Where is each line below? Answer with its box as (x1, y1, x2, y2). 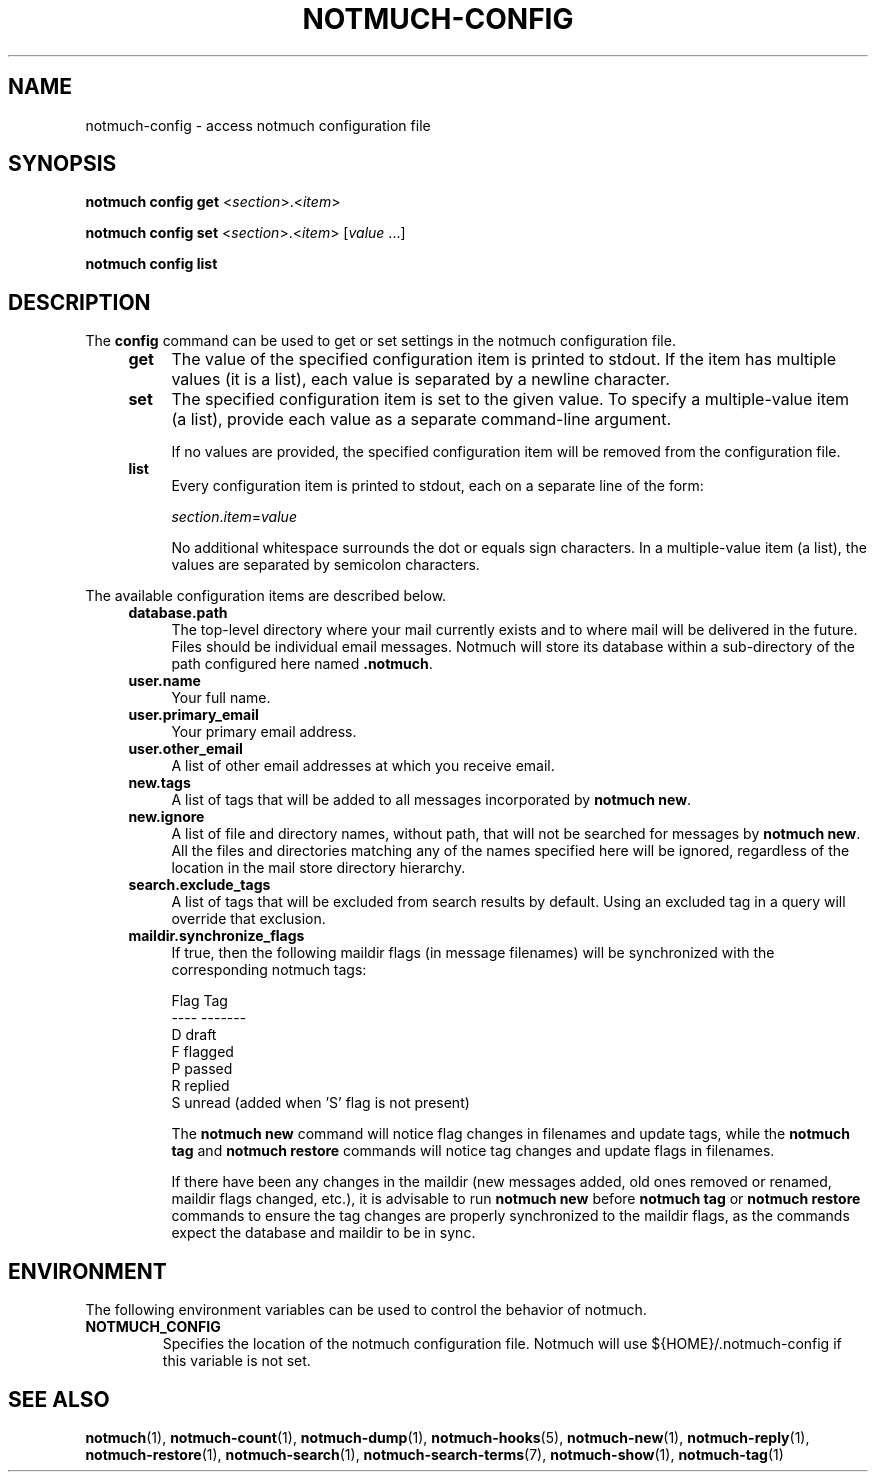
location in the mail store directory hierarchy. (171, 859, 466, 877)
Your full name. (171, 689, 271, 707)
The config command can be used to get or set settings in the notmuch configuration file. (85, 332, 676, 350)
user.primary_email (128, 706, 259, 724)
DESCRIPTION (8, 289, 151, 315)
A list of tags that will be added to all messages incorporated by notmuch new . (171, 791, 692, 809)
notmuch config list (85, 255, 218, 273)
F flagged (171, 1043, 234, 1061)
